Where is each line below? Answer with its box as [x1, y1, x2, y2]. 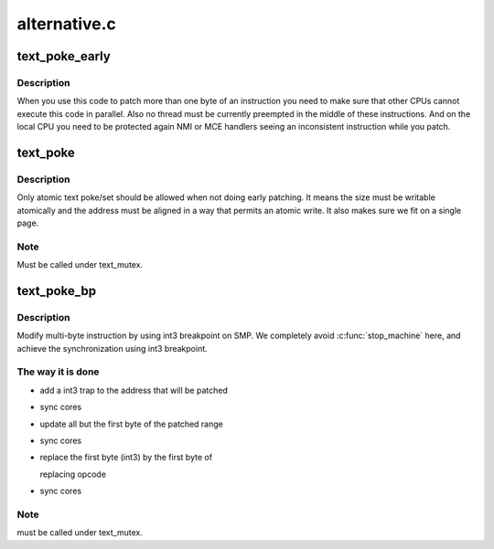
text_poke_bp [16, 283, 96, 299]
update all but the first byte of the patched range [39, 418, 223, 429]
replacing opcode [39, 469, 107, 480]
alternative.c [16, 14, 116, 34]
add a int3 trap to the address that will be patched [39, 385, 228, 396]
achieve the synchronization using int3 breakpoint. [16, 343, 208, 354]
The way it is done [16, 365, 100, 378]
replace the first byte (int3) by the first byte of [39, 452, 213, 463]
